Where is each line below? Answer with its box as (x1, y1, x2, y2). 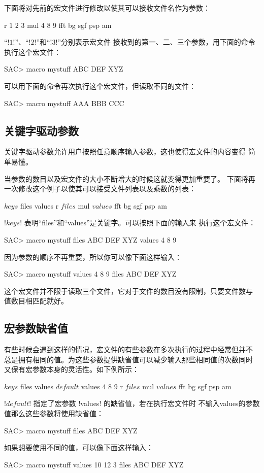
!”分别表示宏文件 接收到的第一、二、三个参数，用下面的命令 (55, 37, 255, 47)
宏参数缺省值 (4, 320, 68, 336)
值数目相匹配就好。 (4, 295, 68, 306)
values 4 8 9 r (81, 381, 123, 391)
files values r (20, 200, 59, 211)
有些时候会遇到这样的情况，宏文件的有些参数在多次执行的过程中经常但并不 (4, 344, 253, 355)
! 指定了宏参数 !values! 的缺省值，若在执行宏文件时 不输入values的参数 (29, 398, 260, 409)
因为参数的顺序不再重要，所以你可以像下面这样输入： (4, 251, 182, 262)
